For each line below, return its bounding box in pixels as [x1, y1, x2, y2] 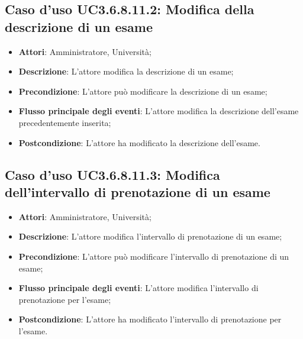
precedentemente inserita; [18, 116, 111, 128]
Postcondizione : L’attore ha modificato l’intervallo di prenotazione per [18, 313, 282, 325]
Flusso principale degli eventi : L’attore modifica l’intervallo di [18, 282, 259, 294]
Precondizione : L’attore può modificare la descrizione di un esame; [18, 85, 267, 97]
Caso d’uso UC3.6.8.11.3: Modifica [5, 165, 220, 183]
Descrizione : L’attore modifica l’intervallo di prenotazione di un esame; [18, 230, 282, 243]
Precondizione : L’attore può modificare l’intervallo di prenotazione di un [18, 250, 289, 262]
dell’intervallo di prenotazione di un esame [5, 182, 270, 201]
